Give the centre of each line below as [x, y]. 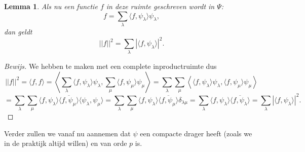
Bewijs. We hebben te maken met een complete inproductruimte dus [110, 66]
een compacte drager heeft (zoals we [196, 133]
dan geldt [18, 31]
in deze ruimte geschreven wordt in [160, 6]
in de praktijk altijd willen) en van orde [66, 143]
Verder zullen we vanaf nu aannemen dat [67, 133]
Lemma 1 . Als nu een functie [51, 6]
